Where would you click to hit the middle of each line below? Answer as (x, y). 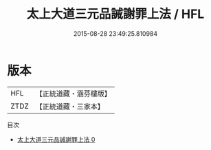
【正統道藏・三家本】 (70, 106)
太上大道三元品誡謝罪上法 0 (56, 139)
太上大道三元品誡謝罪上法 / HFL (115, 14)
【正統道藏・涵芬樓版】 (74, 94)
